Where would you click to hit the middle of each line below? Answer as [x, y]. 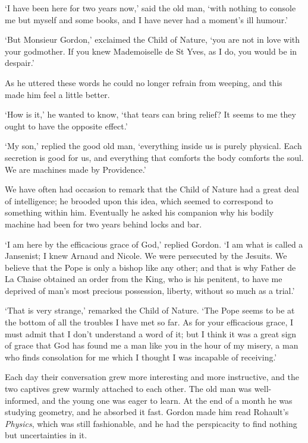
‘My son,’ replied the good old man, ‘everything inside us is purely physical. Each [153, 146]
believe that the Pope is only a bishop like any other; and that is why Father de [150, 267]
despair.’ [20, 63]
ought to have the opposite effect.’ [66, 126]
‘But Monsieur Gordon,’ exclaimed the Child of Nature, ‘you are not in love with [153, 39]
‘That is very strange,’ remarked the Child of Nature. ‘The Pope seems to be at [150, 310]
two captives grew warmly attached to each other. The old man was [128, 389]
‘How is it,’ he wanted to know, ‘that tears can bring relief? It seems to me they [150, 114]
